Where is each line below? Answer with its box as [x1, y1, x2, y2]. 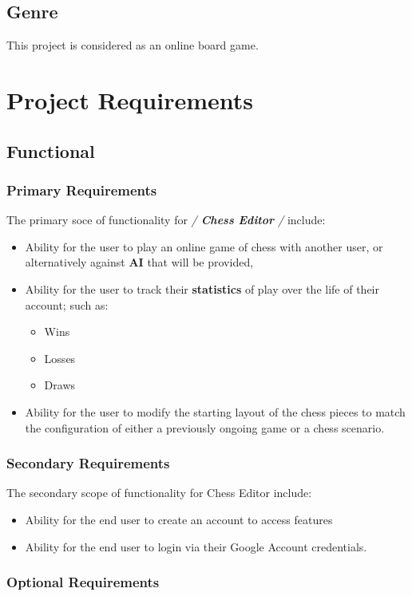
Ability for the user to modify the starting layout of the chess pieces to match [25, 403, 406, 420]
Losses [44, 349, 76, 366]
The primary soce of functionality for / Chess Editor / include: [6, 211, 326, 228]
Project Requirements [6, 83, 253, 116]
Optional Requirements [6, 572, 160, 592]
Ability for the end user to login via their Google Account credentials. [25, 538, 367, 555]
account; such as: [25, 296, 109, 313]
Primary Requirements [6, 180, 157, 199]
